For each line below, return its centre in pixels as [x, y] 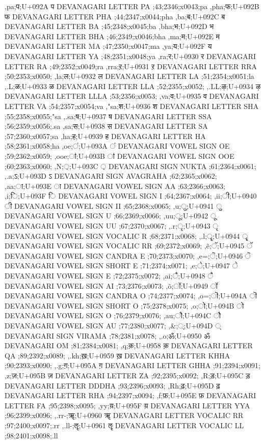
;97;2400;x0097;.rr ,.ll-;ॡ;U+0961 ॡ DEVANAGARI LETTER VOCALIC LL [124, 425]
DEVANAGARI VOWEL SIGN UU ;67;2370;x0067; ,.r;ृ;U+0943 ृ [112, 226]
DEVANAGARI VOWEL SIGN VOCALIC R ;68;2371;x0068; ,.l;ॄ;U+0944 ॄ [126, 235]
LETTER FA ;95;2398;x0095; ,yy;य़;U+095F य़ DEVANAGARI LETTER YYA [127, 405]
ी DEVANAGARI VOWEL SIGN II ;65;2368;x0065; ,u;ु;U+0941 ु [113, 205]
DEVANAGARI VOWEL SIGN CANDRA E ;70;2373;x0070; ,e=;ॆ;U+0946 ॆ [128, 255]
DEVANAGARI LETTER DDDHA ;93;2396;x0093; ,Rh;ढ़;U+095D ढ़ [112, 385]
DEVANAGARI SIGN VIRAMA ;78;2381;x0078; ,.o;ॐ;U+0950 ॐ [107, 335]
